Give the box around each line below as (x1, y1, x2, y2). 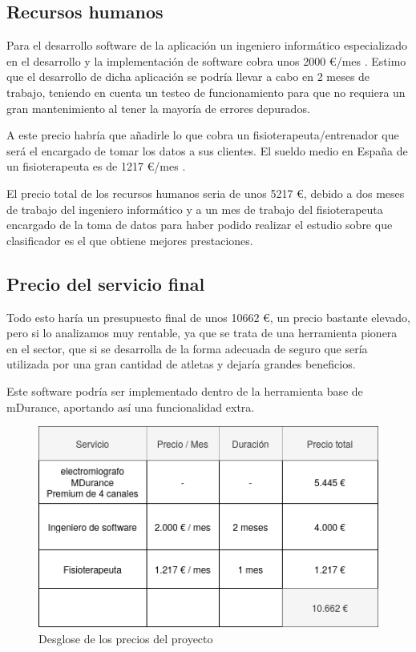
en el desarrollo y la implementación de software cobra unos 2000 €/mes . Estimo (6, 52, 406, 69)
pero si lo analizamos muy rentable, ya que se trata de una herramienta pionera (6, 324, 398, 341)
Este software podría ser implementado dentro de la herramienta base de (6, 382, 363, 399)
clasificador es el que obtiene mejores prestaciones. (6, 231, 253, 248)
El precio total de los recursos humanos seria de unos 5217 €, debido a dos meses (6, 184, 405, 201)
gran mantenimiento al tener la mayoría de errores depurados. (6, 99, 310, 116)
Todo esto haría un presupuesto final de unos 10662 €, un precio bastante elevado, (6, 308, 410, 325)
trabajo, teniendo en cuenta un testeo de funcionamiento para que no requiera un (6, 83, 406, 100)
